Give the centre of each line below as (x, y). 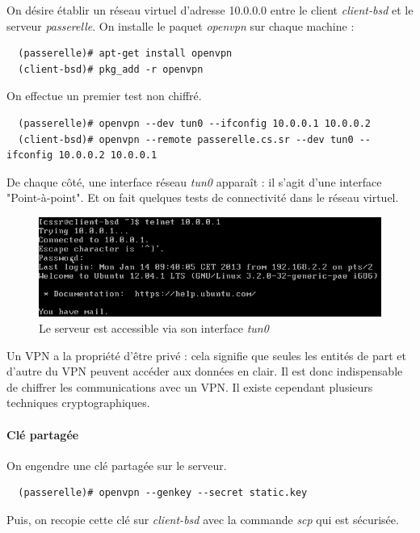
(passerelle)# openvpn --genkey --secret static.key (163, 493)
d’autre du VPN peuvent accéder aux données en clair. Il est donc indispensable (205, 371)
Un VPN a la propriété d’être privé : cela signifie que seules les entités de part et (206, 355)
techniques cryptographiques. (78, 403)
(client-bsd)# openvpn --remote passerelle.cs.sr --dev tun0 (186, 139)
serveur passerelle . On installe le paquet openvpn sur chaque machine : (181, 25)
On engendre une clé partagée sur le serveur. (117, 465)
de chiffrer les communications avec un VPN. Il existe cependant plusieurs (190, 386)
